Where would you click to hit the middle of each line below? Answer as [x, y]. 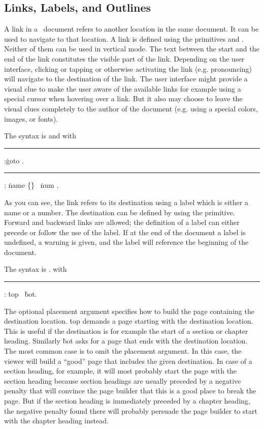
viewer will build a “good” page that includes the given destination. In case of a [128, 361]
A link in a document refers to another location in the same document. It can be [131, 29]
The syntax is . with [36, 269]
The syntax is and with [40, 136]
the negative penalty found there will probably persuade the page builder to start [131, 410]
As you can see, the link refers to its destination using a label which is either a [126, 202]
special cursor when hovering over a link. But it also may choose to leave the [123, 98]
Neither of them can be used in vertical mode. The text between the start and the [132, 49]
